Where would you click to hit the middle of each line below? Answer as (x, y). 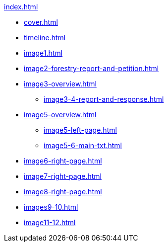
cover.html (41, 22)
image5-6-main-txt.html (83, 145)
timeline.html (45, 38)
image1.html (43, 53)
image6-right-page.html (63, 161)
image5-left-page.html (80, 130)
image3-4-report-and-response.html (104, 99)
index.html (21, 7)
